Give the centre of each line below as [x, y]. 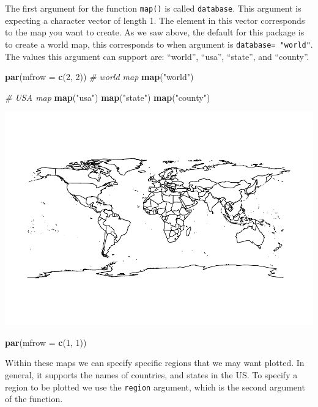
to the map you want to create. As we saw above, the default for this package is [155, 32]
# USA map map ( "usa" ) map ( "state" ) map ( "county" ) [108, 97]
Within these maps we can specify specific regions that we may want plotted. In [155, 363]
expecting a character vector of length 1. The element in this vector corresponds [155, 20]
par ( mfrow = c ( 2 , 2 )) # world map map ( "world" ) [99, 77]
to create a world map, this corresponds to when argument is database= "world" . [159, 44]
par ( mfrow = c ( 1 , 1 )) [46, 342]
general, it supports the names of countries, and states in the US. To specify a [151, 374]
